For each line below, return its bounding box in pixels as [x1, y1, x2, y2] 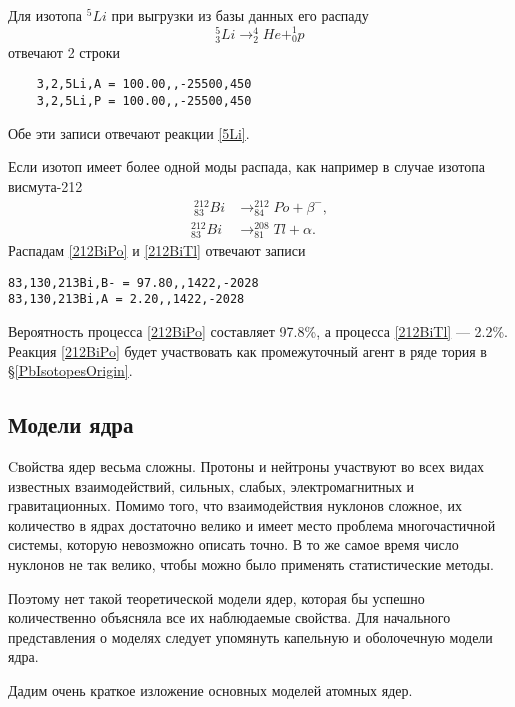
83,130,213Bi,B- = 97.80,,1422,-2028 [8, 275, 259, 290]
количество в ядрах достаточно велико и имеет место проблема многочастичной [8, 514, 496, 535]
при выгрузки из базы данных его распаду [111, 5, 369, 25]
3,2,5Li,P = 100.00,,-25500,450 [36, 94, 252, 109]
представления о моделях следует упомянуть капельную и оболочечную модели [8, 626, 493, 647]
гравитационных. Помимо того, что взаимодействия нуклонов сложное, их [8, 495, 462, 516]
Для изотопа [8, 5, 83, 25]
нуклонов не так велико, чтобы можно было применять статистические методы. [8, 553, 494, 574]
